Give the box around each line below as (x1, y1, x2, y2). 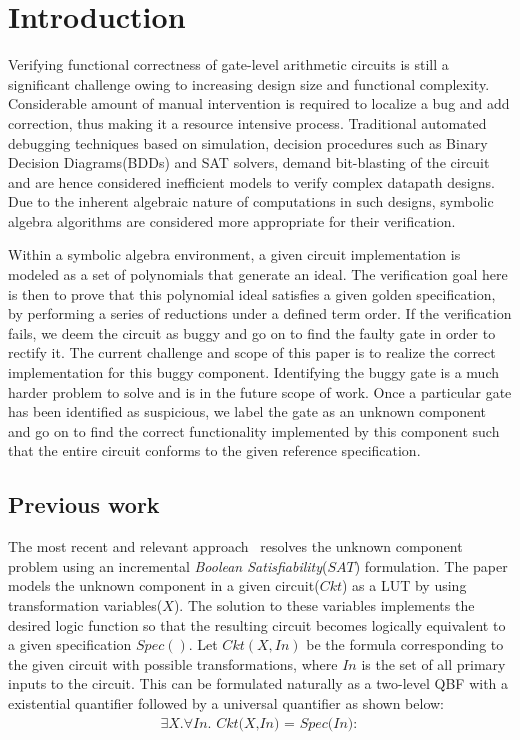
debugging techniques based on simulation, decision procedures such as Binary (8, 132, 488, 153)
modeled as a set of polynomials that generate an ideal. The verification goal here (8, 264, 508, 285)
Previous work (8, 489, 160, 520)
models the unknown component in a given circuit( (8, 575, 320, 596)
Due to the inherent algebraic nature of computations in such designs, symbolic (8, 191, 494, 212)
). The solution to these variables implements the (173, 594, 475, 615)
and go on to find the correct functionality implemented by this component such (8, 420, 500, 441)
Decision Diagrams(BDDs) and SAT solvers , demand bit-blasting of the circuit (8, 152, 490, 173)
